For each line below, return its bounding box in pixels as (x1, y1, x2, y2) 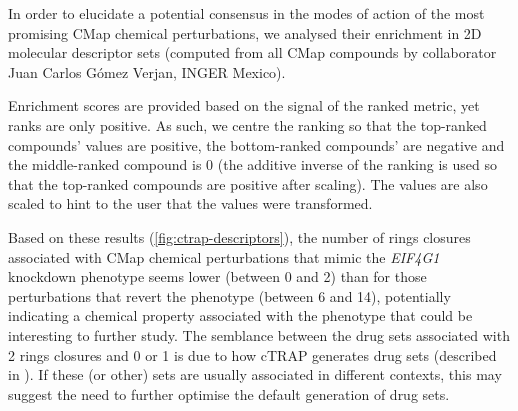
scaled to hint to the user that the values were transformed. (8, 193, 373, 214)
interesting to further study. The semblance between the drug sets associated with (8, 324, 510, 345)
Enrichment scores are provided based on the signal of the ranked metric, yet (8, 95, 480, 116)
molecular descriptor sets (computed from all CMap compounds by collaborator (8, 42, 497, 63)
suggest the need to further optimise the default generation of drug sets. (8, 383, 450, 404)
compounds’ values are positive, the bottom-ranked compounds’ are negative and (8, 134, 505, 155)
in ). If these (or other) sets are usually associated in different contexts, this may (8, 364, 502, 385)
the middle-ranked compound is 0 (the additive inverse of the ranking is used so (8, 154, 497, 175)
